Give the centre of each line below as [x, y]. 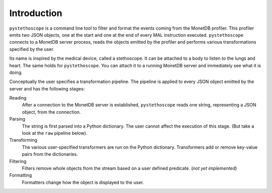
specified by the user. [32, 49]
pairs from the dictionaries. [50, 154]
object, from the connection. [51, 112]
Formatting [21, 175]
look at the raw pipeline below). [55, 133]
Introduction [36, 13]
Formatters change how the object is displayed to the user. [83, 182]
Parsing [17, 119]
